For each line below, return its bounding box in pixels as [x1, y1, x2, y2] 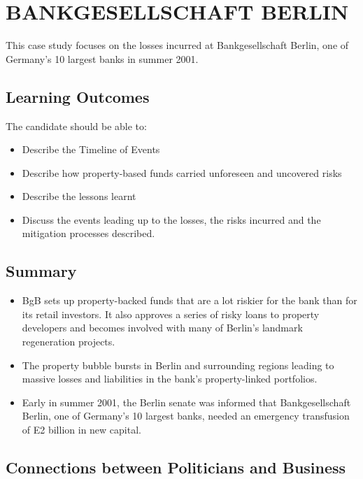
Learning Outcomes [6, 85, 150, 107]
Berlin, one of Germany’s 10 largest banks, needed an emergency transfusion [22, 408, 350, 423]
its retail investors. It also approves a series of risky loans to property [22, 306, 320, 321]
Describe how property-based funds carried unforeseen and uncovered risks [22, 165, 342, 180]
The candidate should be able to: [6, 118, 147, 133]
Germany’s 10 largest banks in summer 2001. [6, 51, 199, 66]
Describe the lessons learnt [22, 189, 136, 203]
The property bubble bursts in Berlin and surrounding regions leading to [22, 357, 334, 372]
